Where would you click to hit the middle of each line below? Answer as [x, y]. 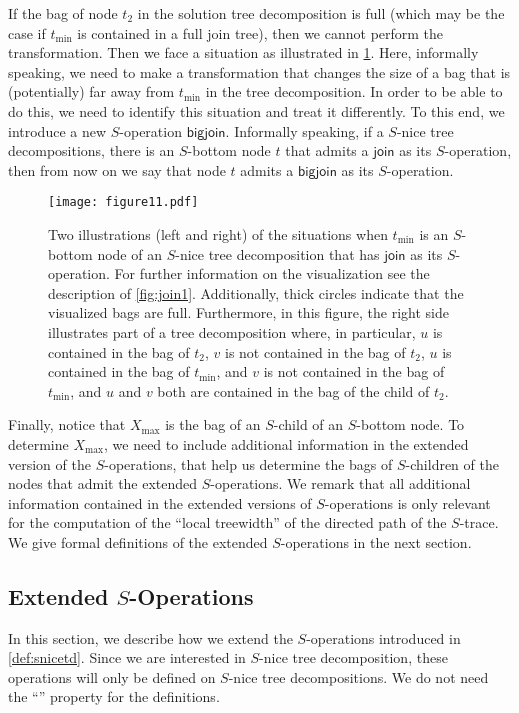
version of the [49, 463]
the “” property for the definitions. [114, 696]
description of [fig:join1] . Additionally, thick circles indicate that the [256, 292]
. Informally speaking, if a [304, 130]
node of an [129, 253]
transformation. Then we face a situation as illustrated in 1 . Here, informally [243, 52]
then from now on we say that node [117, 169]
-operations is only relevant [407, 502]
